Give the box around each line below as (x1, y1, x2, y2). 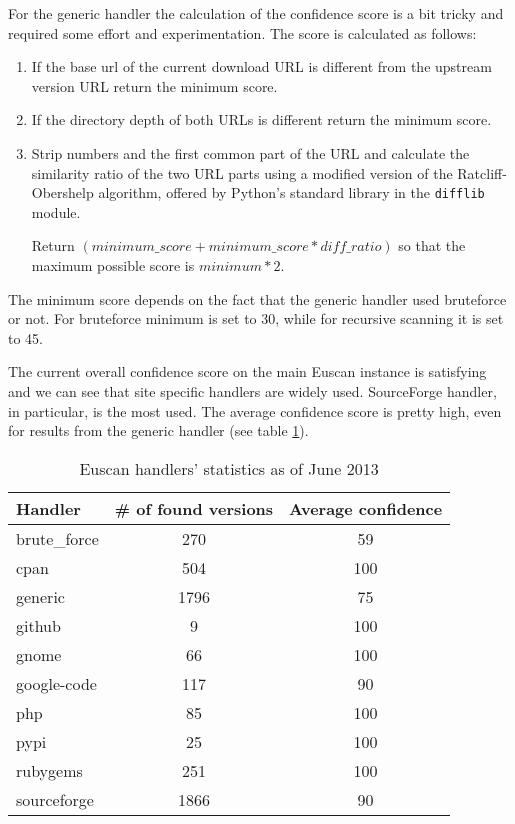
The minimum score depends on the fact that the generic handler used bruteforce (8, 288, 507, 309)
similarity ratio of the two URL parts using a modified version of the (31, 162, 453, 183)
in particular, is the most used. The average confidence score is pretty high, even (8, 400, 502, 421)
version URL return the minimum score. (31, 75, 278, 96)
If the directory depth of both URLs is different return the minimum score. (31, 109, 492, 130)
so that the (398, 235, 466, 256)
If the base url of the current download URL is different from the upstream (31, 56, 492, 77)
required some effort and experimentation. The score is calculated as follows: (8, 22, 477, 43)
